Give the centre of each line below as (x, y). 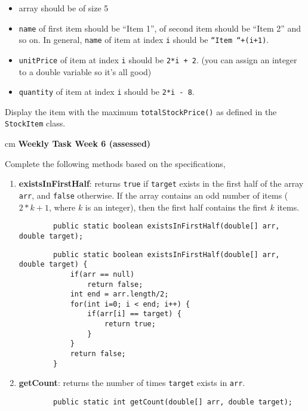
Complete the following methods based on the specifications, (115, 163)
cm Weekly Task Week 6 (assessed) (78, 143)
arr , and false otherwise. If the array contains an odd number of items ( (153, 195)
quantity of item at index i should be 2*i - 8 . (107, 92)
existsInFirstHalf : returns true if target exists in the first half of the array (161, 183)
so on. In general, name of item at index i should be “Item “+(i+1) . (144, 40)
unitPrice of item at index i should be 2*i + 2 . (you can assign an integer (158, 59)
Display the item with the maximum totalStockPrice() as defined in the (141, 111)
